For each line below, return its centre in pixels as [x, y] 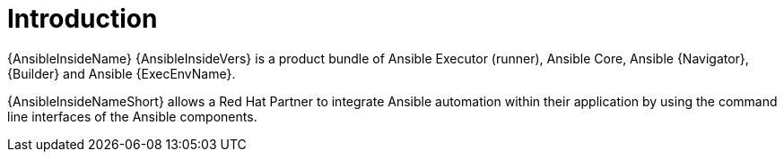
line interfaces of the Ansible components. [132, 116]
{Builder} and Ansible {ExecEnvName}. [122, 73]
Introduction [83, 19]
